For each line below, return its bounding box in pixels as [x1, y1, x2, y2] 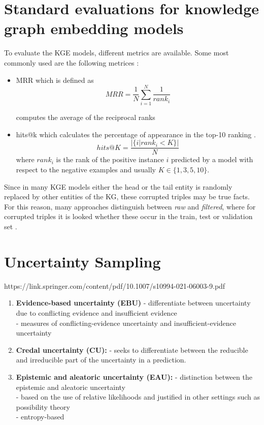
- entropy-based [16, 411, 64, 422]
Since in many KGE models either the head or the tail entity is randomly [4, 181, 233, 192]
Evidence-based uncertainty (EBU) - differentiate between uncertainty [16, 297, 251, 308]
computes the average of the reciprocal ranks [16, 112, 155, 123]
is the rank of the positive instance [56, 154, 164, 165]
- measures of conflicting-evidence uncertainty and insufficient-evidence [16, 317, 236, 328]
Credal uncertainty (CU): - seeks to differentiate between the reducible [16, 344, 248, 355]
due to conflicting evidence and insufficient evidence [16, 307, 177, 318]
